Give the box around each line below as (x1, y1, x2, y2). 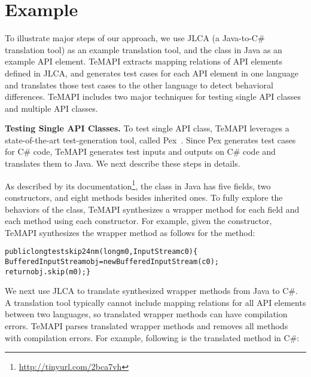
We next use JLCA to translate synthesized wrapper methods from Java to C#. (5, 284, 298, 297)
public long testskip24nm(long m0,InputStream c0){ (5, 247, 198, 256)
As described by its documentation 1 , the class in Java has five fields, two (5, 177, 271, 192)
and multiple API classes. (5, 102, 98, 114)
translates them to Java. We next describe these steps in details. (5, 157, 240, 170)
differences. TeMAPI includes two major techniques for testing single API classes (5, 90, 301, 103)
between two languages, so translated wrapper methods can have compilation (5, 308, 288, 320)
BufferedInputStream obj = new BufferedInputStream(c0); (5, 257, 219, 266)
